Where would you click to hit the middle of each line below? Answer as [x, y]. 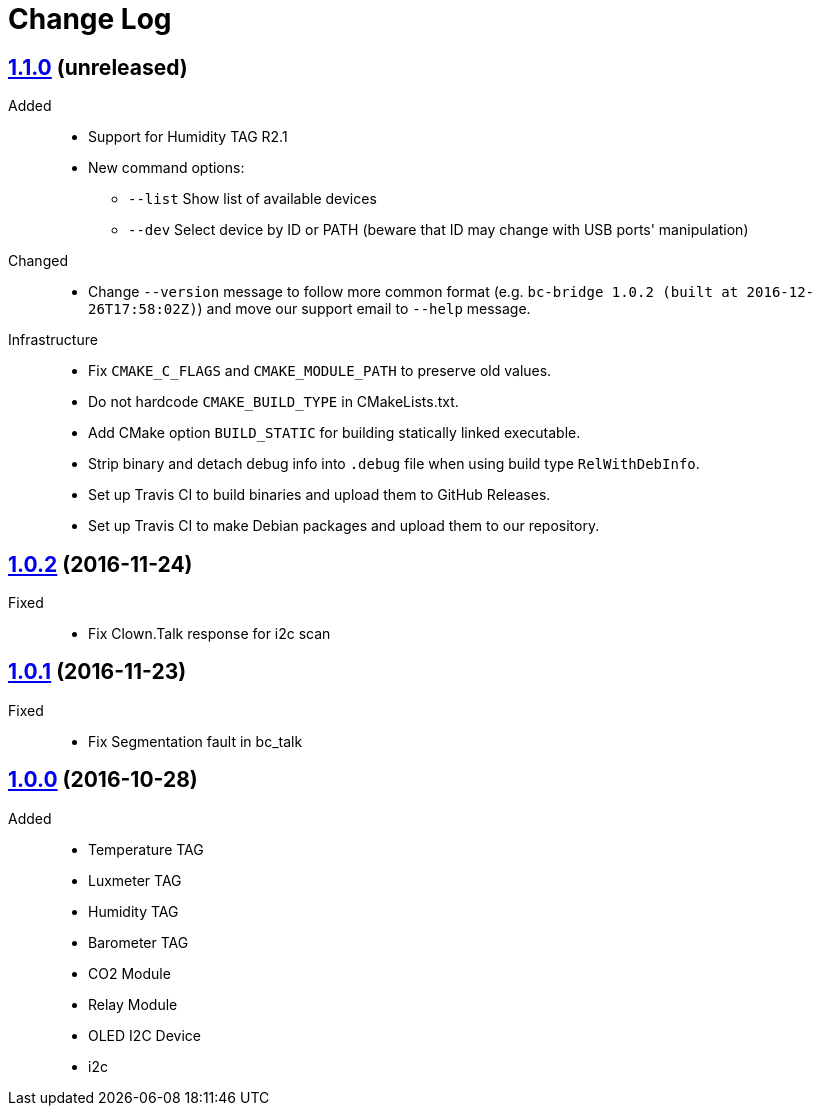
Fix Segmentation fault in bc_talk [195, 741]
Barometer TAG [138, 942]
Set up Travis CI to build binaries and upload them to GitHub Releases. [319, 495]
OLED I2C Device [144, 1035]
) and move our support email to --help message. [364, 309]
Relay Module [133, 1004]
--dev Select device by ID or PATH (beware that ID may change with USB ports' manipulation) [438, 230]
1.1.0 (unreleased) [98, 67]
